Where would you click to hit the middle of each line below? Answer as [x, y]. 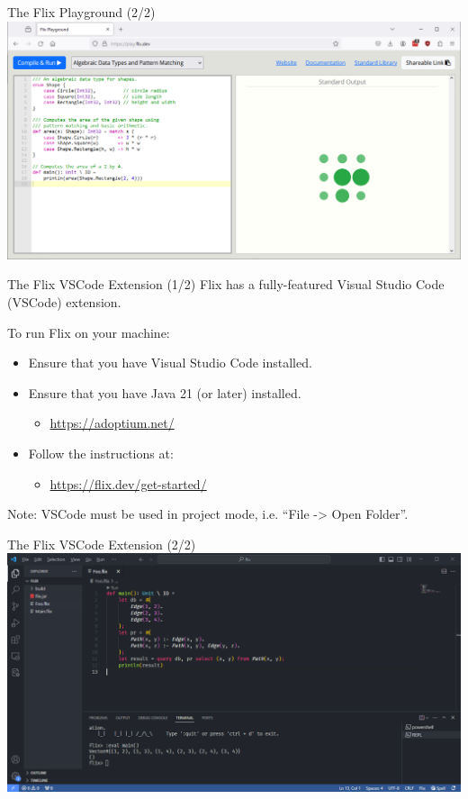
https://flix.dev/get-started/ [128, 483]
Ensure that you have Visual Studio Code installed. [170, 363]
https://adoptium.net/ [112, 423]
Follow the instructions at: [101, 454]
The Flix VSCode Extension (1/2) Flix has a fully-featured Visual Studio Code [226, 284]
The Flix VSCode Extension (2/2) [102, 544]
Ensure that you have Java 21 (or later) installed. [165, 392]
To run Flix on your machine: [89, 332]
